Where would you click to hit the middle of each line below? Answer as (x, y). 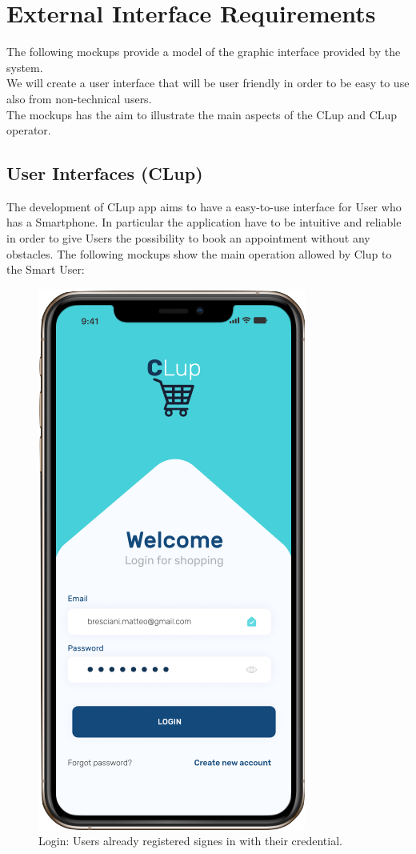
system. (25, 67)
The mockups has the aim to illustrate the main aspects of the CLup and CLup (202, 114)
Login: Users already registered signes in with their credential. (190, 841)
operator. (29, 130)
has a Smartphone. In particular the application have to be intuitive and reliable (204, 222)
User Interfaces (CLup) (105, 173)
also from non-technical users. (79, 98)
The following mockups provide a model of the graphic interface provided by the (204, 52)
